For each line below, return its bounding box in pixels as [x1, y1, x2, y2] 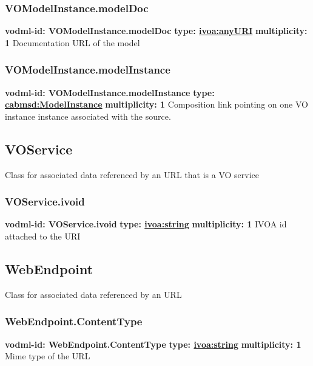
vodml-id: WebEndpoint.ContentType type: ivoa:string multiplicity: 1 [5, 337, 301, 350]
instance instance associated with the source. [5, 109, 171, 122]
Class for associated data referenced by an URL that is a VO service [5, 168, 260, 181]
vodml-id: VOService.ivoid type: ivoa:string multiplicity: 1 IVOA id [5, 218, 287, 230]
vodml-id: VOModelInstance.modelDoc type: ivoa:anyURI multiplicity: [5, 24, 308, 37]
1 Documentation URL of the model [5, 36, 140, 49]
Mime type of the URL [5, 350, 90, 362]
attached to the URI [5, 230, 81, 243]
